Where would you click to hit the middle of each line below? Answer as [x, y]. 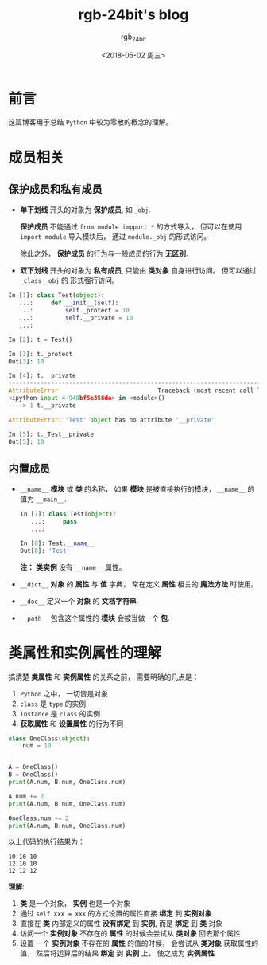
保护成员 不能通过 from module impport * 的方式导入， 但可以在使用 [131, 227]
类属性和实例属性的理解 [85, 653]
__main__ [50, 500]
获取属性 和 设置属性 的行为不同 [72, 724]
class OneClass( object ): [49, 739]
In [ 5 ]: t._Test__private [51, 434]
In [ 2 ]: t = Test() [41, 339]
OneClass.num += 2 [39, 818]
